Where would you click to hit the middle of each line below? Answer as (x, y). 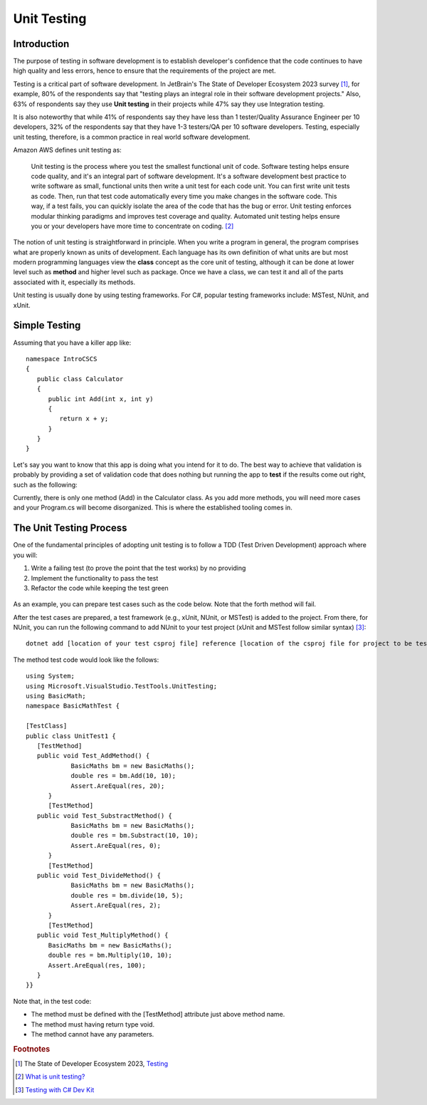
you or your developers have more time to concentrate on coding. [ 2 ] (132, 226)
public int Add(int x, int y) (101, 399)
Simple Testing (47, 325)
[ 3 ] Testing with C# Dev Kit (55, 1089)
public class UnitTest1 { (71, 736)
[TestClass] (47, 726)
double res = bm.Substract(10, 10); (135, 836)
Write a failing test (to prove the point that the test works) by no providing (138, 568)
